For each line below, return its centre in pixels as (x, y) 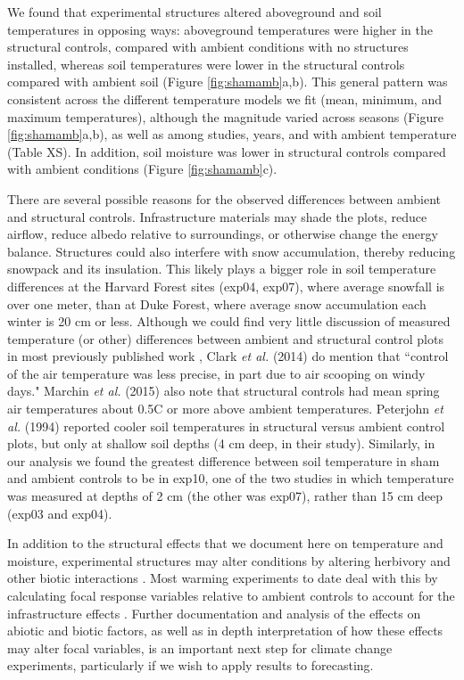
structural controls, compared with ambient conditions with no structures (208, 47)
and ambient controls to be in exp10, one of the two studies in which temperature (231, 478)
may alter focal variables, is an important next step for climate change (200, 647)
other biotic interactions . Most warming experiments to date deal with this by (223, 578)
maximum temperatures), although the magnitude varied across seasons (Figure (225, 116)
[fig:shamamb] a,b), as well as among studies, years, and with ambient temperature (232, 134)
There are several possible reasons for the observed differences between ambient (224, 198)
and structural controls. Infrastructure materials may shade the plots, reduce (217, 216)
